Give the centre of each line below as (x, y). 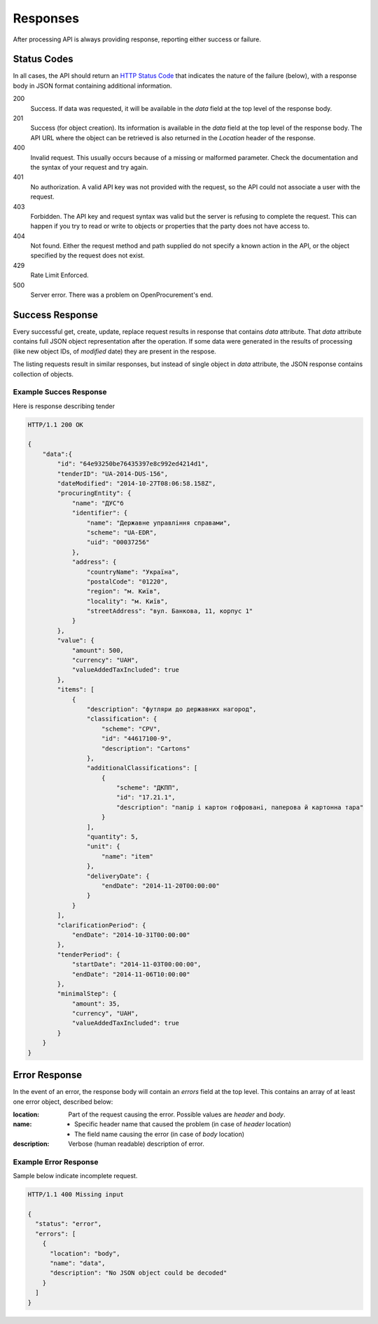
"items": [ (76, 690)
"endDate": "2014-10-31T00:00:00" (131, 935)
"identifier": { (100, 513)
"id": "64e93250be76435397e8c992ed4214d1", (133, 464)
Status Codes (43, 59)
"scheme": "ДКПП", (148, 788)
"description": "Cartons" (146, 748)
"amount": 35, (96, 1004)
